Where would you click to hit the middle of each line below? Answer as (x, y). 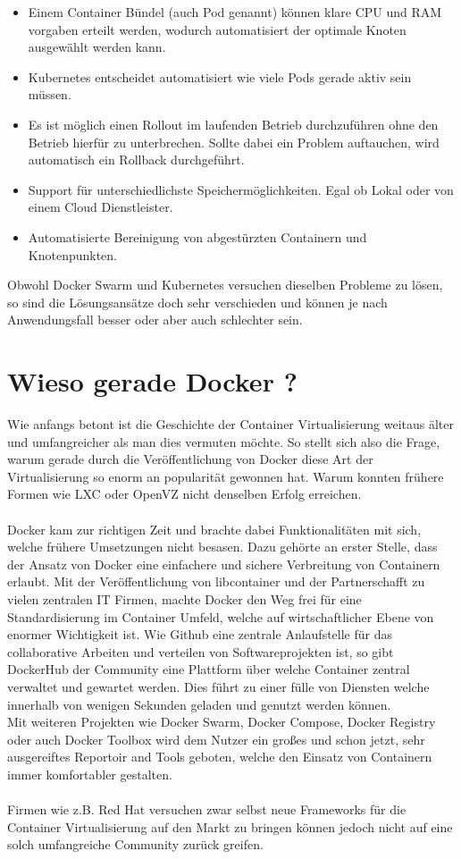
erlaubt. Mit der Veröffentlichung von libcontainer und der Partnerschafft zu (216, 581)
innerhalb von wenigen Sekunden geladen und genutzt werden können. (199, 704)
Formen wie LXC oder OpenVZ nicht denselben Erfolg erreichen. (184, 494)
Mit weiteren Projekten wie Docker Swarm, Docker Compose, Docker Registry (222, 722)
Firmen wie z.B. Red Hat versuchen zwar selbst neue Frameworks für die (207, 809)
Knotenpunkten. (73, 254)
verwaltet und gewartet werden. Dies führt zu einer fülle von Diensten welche (218, 686)
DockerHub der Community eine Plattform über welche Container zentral (209, 669)
